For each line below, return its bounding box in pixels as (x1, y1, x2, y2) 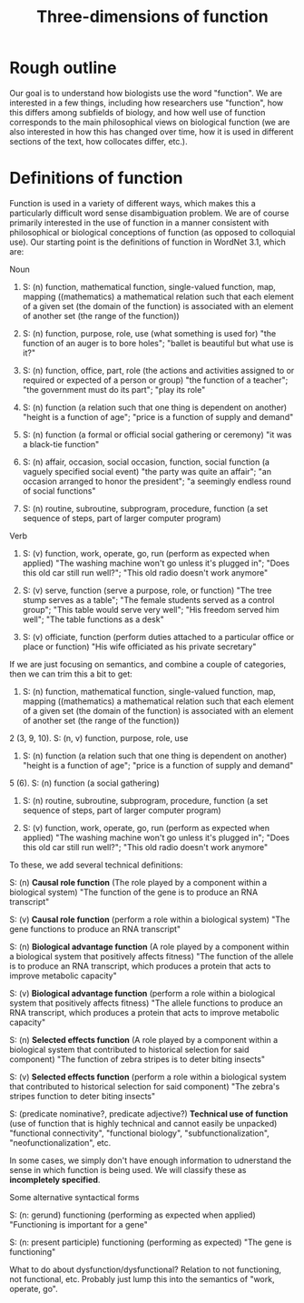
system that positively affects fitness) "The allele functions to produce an (9, 997, 283, 1008)
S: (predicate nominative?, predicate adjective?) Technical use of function (9, 1108, 289, 1119)
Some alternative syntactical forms (9, 1191, 140, 1202)
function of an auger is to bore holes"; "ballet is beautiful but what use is (22, 337, 294, 348)
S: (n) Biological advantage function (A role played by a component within (9, 941, 289, 952)
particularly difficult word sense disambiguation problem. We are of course (9, 207, 289, 218)
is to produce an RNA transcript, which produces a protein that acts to (9, 960, 271, 971)
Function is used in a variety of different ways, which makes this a (9, 197, 256, 208)
